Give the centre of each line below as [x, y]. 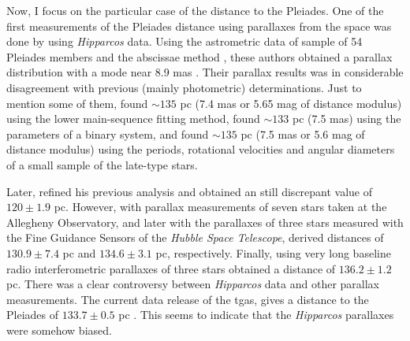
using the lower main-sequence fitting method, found [133, 119]
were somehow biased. [59, 330]
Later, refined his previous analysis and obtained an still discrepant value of [190, 191]
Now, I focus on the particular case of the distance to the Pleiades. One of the [195, 10]
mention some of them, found [77, 103]
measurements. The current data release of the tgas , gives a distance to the [188, 299]
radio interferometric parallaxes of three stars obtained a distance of [171, 268]
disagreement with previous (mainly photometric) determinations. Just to [184, 87]
